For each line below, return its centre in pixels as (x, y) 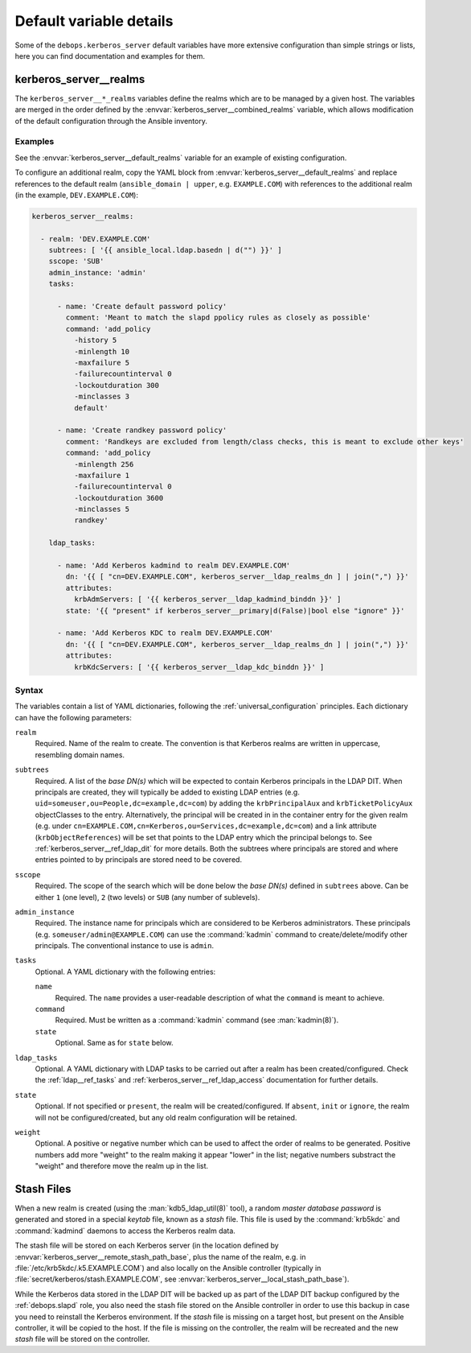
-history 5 (95, 340)
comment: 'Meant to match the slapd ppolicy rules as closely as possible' (218, 318)
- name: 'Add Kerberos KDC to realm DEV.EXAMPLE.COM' (166, 633)
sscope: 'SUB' (76, 261)
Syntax (29, 690)
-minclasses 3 (102, 397)
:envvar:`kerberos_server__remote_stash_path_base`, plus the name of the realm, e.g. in (160, 1256)
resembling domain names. (80, 755)
